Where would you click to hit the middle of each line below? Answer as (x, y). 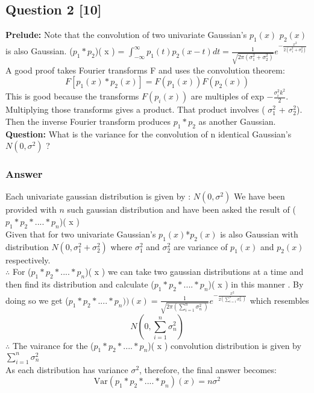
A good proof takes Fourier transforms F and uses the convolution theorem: (145, 70)
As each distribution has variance (67, 369)
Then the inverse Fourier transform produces (88, 121)
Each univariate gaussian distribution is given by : (98, 196)
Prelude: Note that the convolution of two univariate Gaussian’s (126, 35)
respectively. (28, 259)
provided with (31, 209)
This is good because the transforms (72, 96)
